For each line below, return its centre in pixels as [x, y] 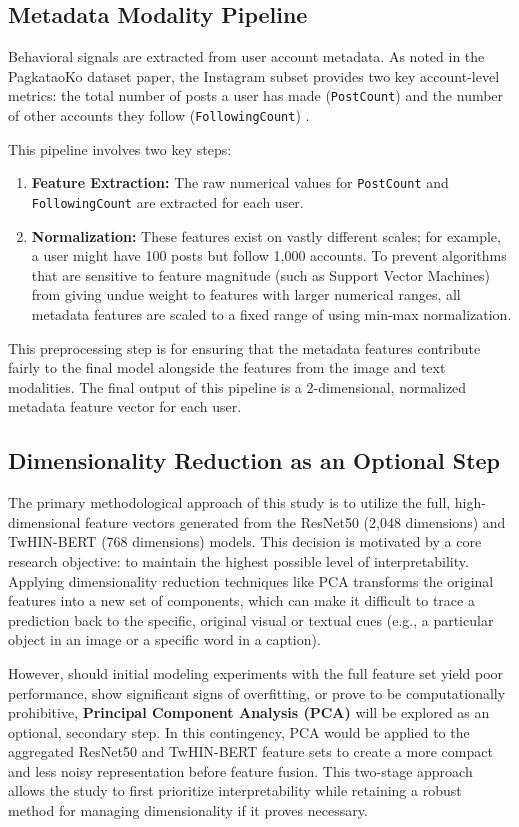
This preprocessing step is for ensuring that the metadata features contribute [244, 347]
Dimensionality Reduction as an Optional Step [254, 460]
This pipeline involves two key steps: [120, 148]
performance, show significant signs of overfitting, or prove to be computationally [257, 692]
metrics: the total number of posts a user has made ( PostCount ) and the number [256, 95]
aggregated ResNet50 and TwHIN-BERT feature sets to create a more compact [250, 751]
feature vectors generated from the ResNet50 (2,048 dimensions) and [295, 521]
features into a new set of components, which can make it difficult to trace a [241, 600]
